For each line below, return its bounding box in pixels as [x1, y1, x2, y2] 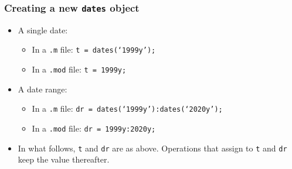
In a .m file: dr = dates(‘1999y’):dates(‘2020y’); [32, 102, 223, 115]
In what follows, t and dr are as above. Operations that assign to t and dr [18, 142, 287, 154]
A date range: [18, 82, 67, 95]
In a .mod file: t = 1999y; [32, 63, 127, 75]
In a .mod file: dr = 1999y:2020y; [32, 122, 156, 134]
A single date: [18, 23, 68, 36]
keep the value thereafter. [18, 153, 110, 165]
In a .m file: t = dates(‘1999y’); [32, 43, 156, 56]
